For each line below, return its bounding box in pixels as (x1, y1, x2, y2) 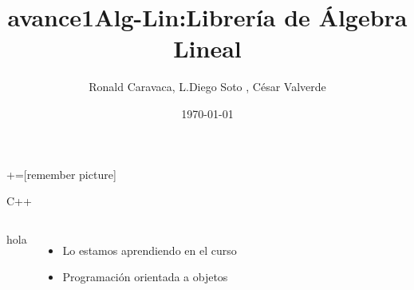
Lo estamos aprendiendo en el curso (62, 241, 237, 258)
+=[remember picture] (6, 165, 116, 182)
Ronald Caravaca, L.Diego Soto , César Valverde (89, 78, 326, 95)
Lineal (173, 32, 242, 65)
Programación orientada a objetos (62, 268, 228, 285)
